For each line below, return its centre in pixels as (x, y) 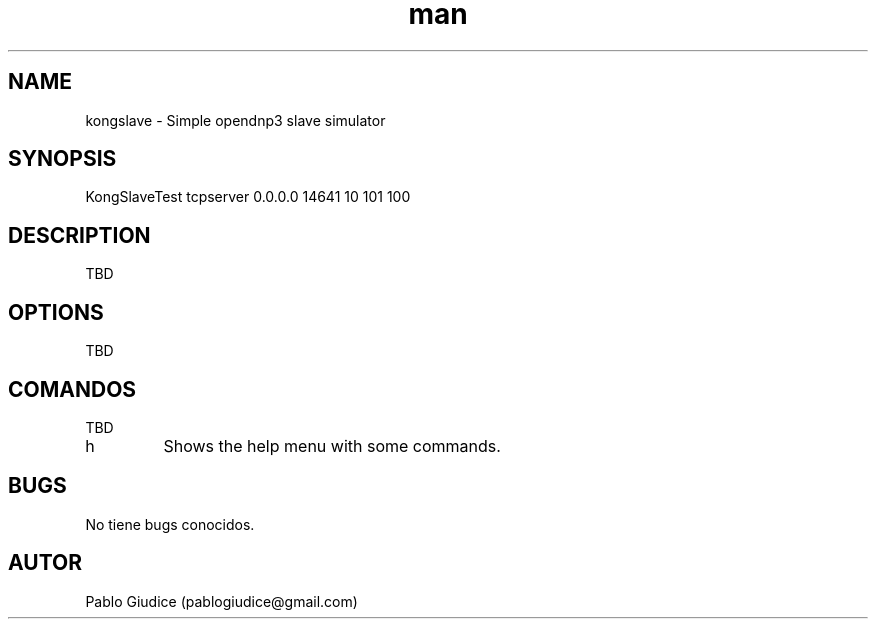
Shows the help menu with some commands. (332, 445)
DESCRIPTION (79, 235)
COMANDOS (72, 389)
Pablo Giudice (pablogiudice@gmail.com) (221, 601)
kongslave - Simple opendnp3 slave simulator (235, 120)
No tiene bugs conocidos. (170, 524)
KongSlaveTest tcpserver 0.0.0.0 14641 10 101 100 (248, 197)
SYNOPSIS (62, 159)
